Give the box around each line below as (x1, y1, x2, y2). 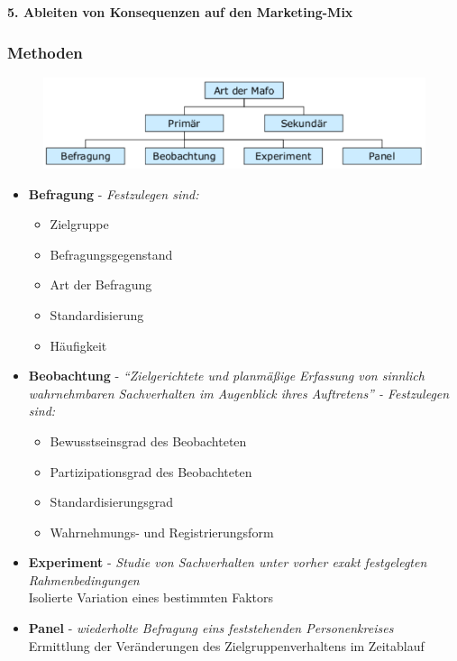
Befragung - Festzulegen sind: (28, 184, 199, 203)
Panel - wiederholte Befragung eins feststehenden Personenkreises (28, 619, 394, 638)
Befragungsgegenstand (50, 244, 173, 263)
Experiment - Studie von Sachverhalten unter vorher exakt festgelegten (28, 553, 427, 572)
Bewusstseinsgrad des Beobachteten (50, 431, 247, 450)
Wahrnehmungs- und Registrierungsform (50, 522, 274, 541)
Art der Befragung (50, 275, 152, 294)
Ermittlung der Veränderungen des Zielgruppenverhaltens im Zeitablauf (28, 636, 425, 655)
